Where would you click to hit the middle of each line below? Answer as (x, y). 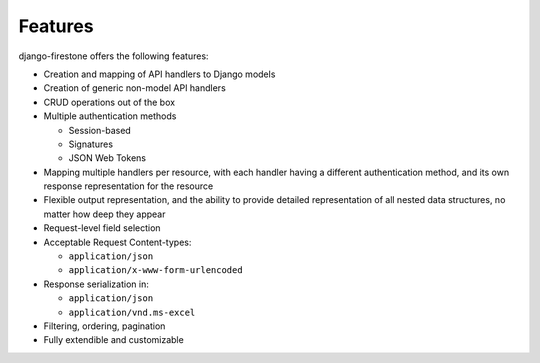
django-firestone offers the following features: (113, 56)
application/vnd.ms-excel (132, 312)
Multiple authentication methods (110, 116)
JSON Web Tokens (107, 158)
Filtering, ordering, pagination (104, 326)
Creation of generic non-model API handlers (135, 88)
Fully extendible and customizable (113, 340)
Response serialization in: (96, 284)
